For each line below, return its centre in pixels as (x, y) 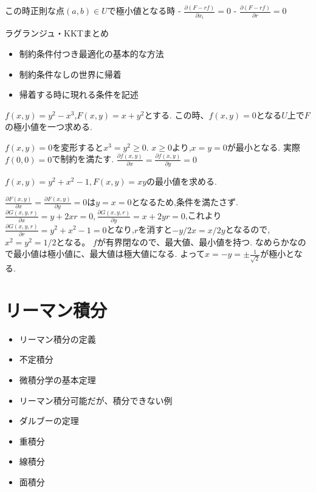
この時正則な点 (35, 11)
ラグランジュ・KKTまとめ (57, 33)
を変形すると (78, 147)
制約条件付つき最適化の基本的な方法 (91, 53)
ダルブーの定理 (49, 421)
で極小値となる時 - (144, 11)
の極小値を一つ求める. (49, 127)
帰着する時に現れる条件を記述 (79, 94)
